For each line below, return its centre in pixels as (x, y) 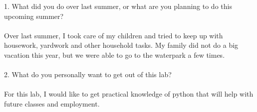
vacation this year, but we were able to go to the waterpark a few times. (115, 55)
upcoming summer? (34, 16)
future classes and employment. (52, 103)
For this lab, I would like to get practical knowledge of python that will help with (129, 94)
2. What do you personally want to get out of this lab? (88, 74)
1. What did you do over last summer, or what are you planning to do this (118, 6)
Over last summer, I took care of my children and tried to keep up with (114, 35)
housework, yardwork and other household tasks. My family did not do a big (121, 45)
